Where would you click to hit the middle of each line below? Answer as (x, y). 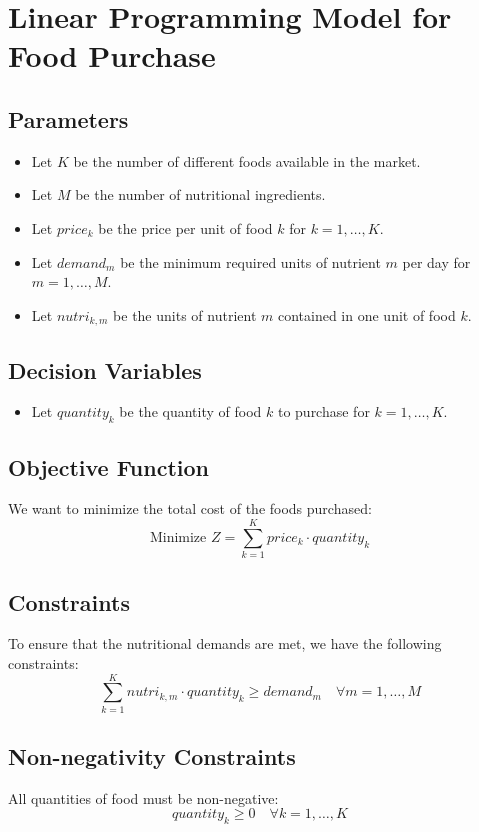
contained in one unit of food (366, 314)
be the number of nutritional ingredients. (200, 194)
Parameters (68, 118)
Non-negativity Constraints (152, 756)
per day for (436, 261)
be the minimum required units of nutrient (250, 261)
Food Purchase (112, 55)
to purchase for (323, 411)
